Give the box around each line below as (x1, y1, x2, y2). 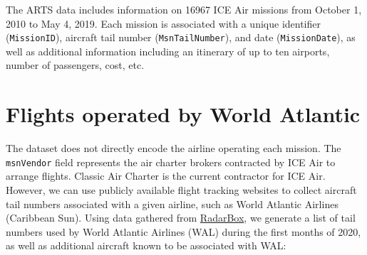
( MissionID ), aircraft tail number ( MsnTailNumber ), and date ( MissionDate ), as (6, 30, 356, 45)
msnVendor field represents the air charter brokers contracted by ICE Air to (6, 154, 336, 169)
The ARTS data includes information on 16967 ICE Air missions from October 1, (6, 2, 362, 16)
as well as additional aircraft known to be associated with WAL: (6, 238, 286, 253)
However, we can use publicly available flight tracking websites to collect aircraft (6, 183, 357, 197)
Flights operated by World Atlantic (6, 99, 361, 129)
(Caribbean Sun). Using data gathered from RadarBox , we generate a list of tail (6, 210, 356, 225)
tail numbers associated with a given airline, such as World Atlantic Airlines (6, 196, 338, 211)
